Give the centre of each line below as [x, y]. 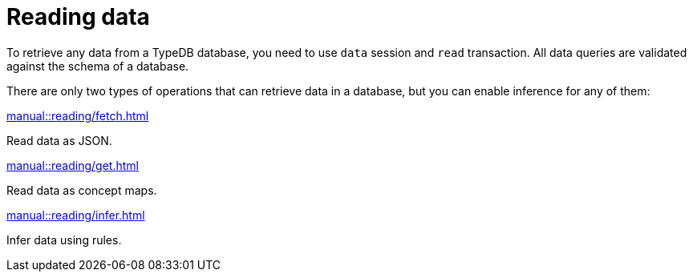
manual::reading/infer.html [76, 215]
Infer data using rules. [64, 240]
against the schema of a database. [98, 66]
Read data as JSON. [59, 140]
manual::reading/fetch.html [78, 115]
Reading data [78, 17]
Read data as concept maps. [82, 190]
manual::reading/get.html [73, 165]
